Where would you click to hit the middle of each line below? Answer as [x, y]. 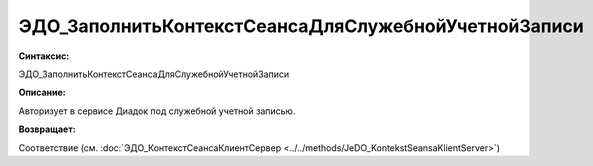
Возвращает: [47, 129]
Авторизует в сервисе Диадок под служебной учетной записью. [157, 111]
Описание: [42, 92]
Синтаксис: [44, 56]
